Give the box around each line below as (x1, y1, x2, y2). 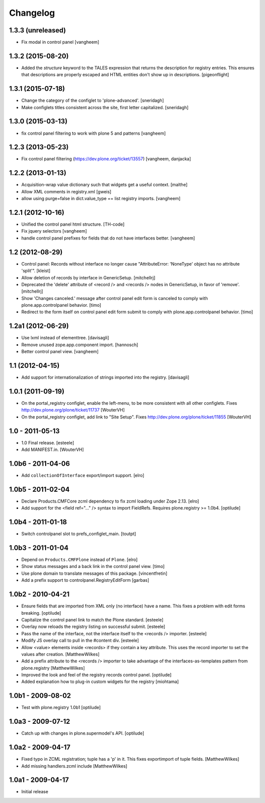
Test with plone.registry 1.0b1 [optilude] (21, 705, 101, 711)
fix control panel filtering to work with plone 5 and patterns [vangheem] (21, 130, 166, 136)
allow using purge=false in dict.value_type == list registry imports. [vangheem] (21, 196, 181, 202)
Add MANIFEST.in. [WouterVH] (21, 446, 84, 452)
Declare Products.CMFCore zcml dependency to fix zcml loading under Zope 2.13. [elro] (21, 498, 199, 504)
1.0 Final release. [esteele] (21, 440, 75, 446)
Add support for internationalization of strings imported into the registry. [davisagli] (21, 374, 189, 381)
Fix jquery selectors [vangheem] (21, 228, 87, 234)
